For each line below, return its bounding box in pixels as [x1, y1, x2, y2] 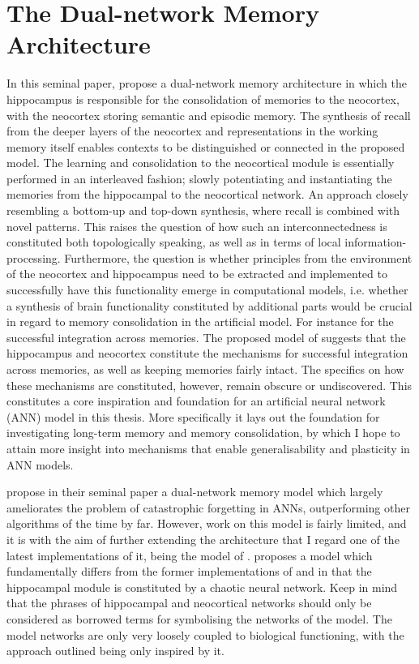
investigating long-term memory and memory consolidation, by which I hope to [6, 424, 400, 441]
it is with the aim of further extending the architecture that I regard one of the [6, 530, 400, 547]
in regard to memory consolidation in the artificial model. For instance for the [6, 313, 394, 330]
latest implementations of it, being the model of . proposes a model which [6, 546, 373, 563]
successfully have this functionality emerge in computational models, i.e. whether [6, 281, 408, 298]
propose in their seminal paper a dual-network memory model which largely [6, 483, 383, 500]
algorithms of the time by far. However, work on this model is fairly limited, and [6, 515, 407, 532]
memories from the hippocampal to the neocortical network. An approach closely [6, 186, 408, 203]
